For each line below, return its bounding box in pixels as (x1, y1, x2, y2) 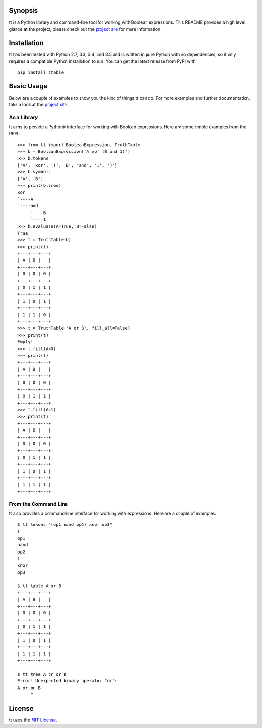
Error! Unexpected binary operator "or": (17, 678, 117, 684)
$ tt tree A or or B (17, 671, 66, 677)
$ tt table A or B (17, 583, 62, 589)
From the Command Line (9, 500, 68, 507)
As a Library (9, 114, 38, 120)
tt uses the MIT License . (9, 717, 57, 723)
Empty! (17, 339, 33, 345)
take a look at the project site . (9, 102, 68, 107)
